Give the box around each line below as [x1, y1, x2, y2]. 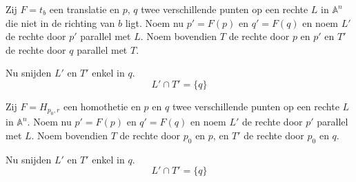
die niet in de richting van [6, 15, 115, 30]
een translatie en [49, 2, 120, 16]
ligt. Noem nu [125, 15, 184, 30]
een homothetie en [63, 99, 141, 113]
